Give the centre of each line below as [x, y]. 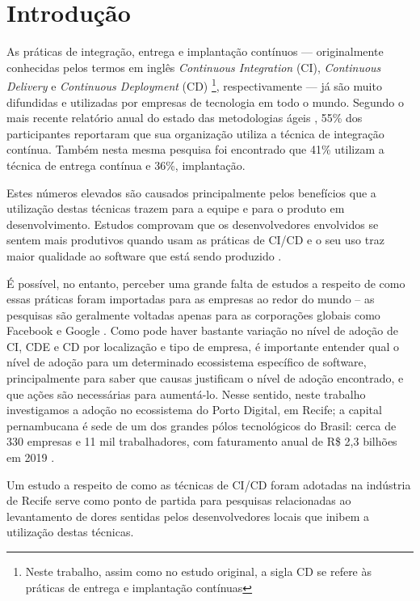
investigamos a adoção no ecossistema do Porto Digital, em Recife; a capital [194, 410]
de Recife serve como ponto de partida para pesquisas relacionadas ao [179, 500]
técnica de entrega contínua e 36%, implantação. [126, 165]
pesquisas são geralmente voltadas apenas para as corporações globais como [193, 314]
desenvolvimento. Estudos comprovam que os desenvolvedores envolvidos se [193, 224]
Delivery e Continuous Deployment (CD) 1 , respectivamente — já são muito [194, 85]
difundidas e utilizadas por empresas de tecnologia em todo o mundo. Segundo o [205, 102]
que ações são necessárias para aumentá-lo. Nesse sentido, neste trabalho [186, 394]
